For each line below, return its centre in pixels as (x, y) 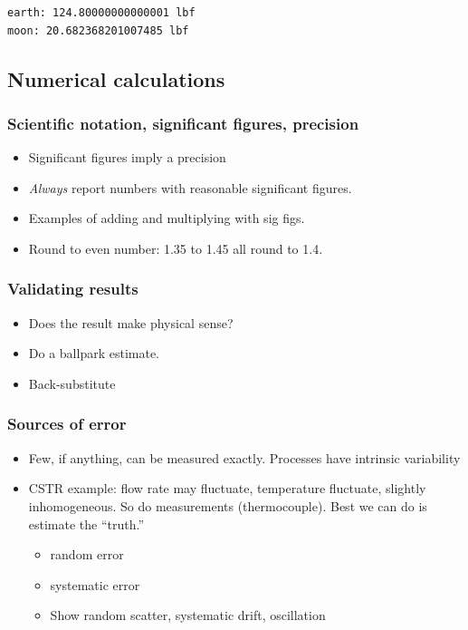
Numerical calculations (116, 78)
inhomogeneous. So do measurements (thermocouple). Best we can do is (228, 505)
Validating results (73, 289)
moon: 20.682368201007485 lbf (98, 30)
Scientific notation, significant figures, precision (183, 123)
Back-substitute (72, 383)
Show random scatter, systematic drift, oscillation (188, 615)
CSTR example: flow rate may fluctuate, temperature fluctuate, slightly (227, 488)
